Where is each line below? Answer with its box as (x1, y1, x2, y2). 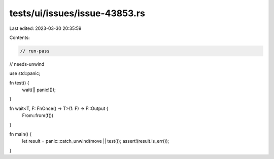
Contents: (9, 34, 30, 41)
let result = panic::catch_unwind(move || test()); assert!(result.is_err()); (22, 138, 169, 144)
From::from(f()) (22, 112, 54, 118)
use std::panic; (9, 70, 41, 76)
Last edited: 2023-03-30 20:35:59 (9, 25, 82, 31)
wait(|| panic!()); (22, 87, 56, 93)
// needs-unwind (9, 61, 45, 67)
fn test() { (9, 79, 30, 86)
